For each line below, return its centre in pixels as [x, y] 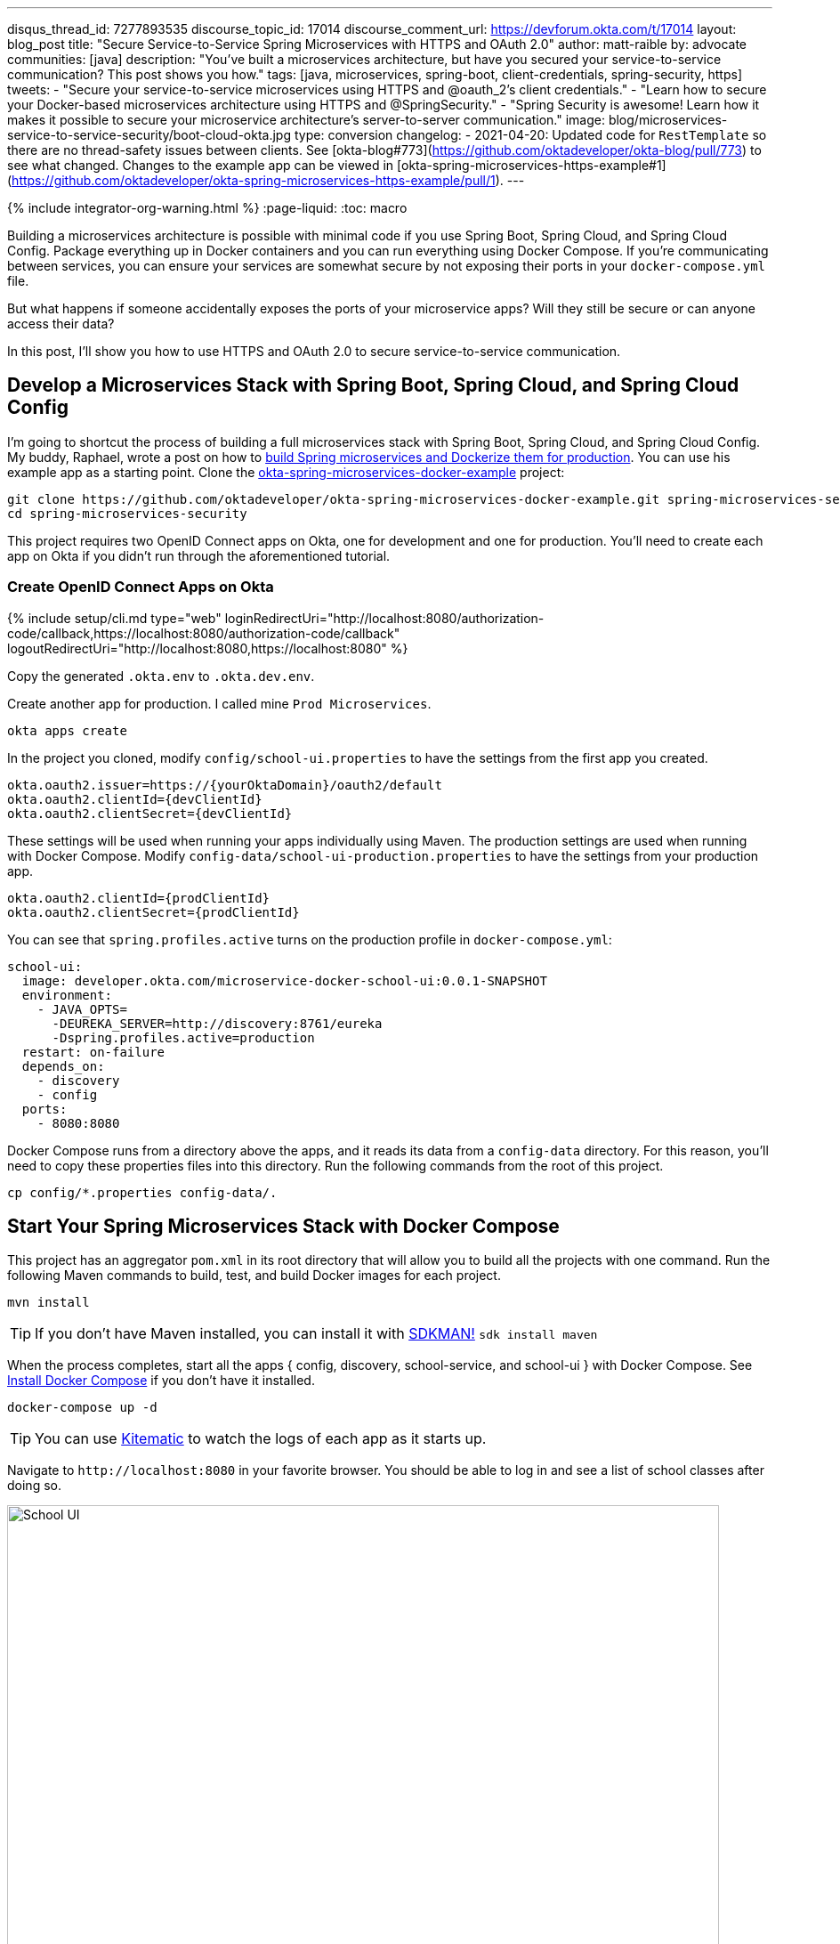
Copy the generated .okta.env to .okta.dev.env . [161, 676]
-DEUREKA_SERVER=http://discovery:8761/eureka [217, 1023]
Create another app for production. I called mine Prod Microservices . [219, 703]
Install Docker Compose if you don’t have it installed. [161, 1381]
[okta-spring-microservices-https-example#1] [532, 165]
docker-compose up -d [82, 1408]
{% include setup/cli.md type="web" [114, 618]
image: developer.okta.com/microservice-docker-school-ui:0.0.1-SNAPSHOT [284, 980]
